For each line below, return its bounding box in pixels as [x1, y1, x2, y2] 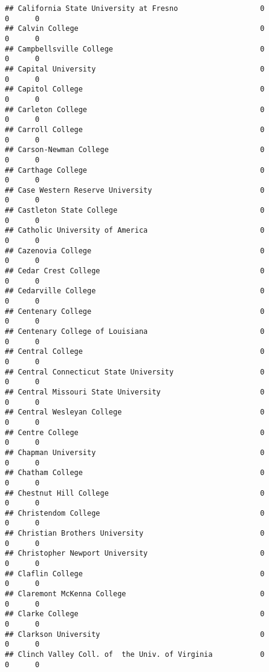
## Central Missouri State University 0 [5, 387, 265, 396]
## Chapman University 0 [5, 448, 265, 457]
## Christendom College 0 [5, 508, 265, 517]
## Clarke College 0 [5, 610, 265, 619]
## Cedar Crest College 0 [5, 267, 265, 276]
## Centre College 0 [5, 428, 265, 437]
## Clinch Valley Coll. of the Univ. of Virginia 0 [5, 650, 265, 659]
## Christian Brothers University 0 [5, 529, 265, 538]
